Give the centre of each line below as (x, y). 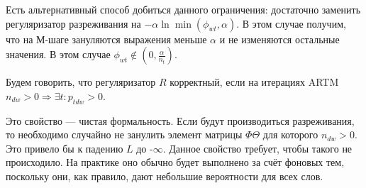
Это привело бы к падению (65, 148)
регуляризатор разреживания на (73, 23)
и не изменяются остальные (279, 39)
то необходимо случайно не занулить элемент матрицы (124, 134)
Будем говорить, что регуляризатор (81, 82)
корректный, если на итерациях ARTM (254, 82)
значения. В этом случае (58, 54)
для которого (290, 134)
